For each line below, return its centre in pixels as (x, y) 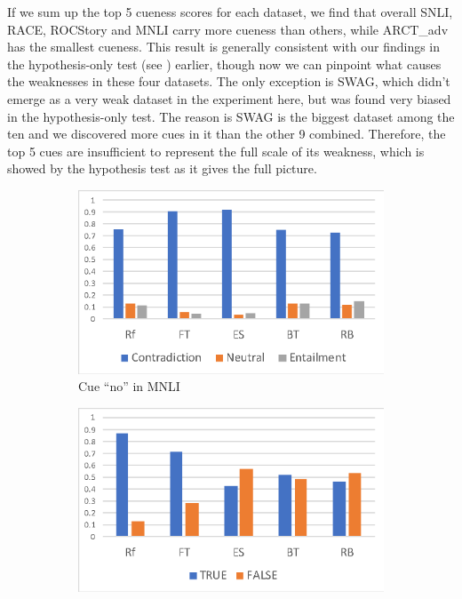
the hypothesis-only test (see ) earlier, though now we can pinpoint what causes (224, 64)
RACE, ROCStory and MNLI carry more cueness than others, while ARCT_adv (228, 29)
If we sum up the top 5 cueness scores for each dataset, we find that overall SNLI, (230, 12)
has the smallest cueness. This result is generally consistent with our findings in (224, 47)
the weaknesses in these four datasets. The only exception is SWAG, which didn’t (229, 81)
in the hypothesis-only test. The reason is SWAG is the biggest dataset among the (231, 116)
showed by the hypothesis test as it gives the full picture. (162, 168)
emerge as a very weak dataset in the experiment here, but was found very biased (229, 98)
